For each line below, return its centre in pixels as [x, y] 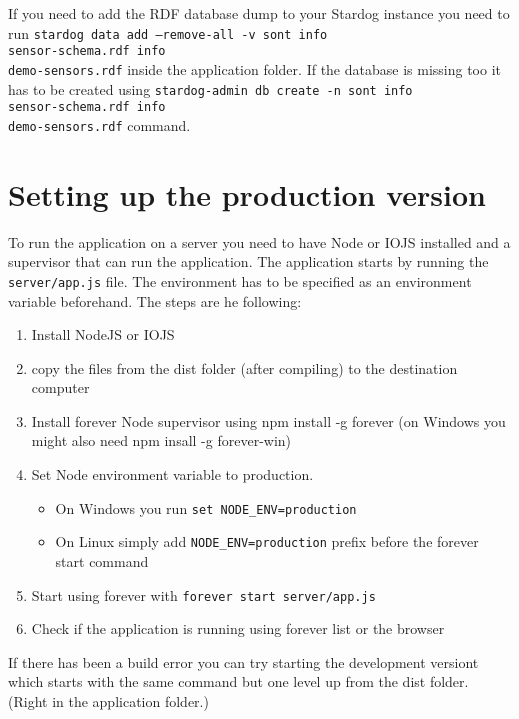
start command [102, 560]
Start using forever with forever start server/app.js [203, 594]
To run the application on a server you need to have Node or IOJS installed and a [259, 241]
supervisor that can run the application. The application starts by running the [248, 261]
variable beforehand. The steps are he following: [155, 300]
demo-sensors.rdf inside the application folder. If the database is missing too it [254, 68]
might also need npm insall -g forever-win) [161, 440]
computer [60, 387]
